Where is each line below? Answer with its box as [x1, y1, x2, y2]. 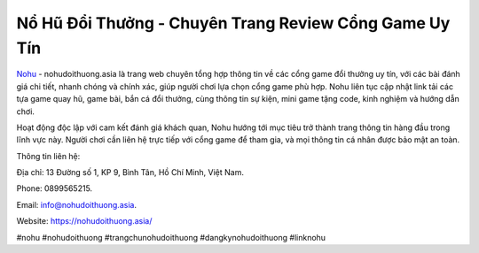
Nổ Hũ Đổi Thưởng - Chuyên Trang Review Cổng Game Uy [16, 13, 451, 33]
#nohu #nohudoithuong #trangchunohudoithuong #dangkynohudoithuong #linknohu [16, 232, 326, 242]
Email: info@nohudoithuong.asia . [16, 199, 137, 210]
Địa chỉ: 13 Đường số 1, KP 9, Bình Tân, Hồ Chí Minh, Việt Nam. [16, 167, 244, 178]
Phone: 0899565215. [16, 183, 93, 194]
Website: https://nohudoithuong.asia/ [16, 216, 153, 226]
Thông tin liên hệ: [16, 150, 81, 161]
